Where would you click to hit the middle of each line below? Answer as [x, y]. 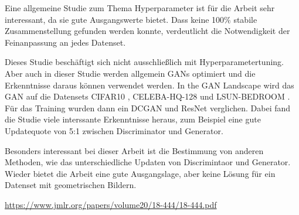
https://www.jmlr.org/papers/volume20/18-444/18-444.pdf [111, 204]
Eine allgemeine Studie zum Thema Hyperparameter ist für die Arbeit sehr [140, 8]
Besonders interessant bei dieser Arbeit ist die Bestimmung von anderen [134, 150]
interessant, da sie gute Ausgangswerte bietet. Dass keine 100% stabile [131, 19]
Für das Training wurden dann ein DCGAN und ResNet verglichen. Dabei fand [148, 107]
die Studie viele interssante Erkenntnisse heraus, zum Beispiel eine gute [133, 119]
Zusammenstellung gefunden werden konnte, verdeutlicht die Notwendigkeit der [147, 31]
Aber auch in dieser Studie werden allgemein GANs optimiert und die [130, 73]
